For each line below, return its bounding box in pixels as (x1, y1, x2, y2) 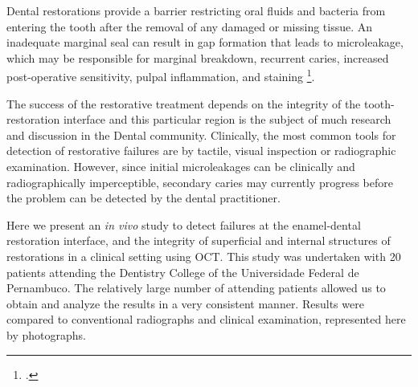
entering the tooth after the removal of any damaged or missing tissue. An (6, 18, 373, 35)
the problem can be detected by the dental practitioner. (6, 189, 281, 206)
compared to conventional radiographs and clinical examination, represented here (6, 311, 406, 328)
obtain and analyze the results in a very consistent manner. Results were (6, 295, 364, 312)
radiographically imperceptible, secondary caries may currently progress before (6, 173, 393, 190)
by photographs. (6, 326, 86, 343)
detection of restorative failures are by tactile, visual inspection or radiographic (6, 142, 396, 159)
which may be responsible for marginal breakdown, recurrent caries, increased (6, 49, 389, 66)
